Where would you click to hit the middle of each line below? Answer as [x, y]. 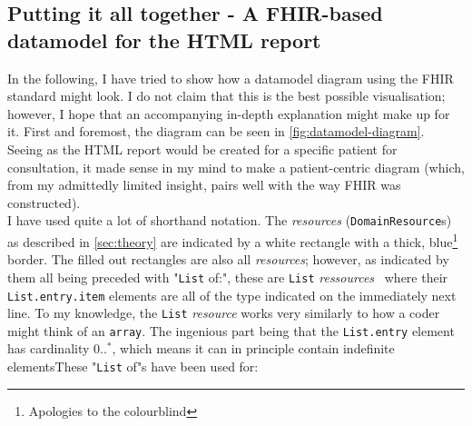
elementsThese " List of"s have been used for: [133, 367]
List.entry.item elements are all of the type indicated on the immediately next [232, 295]
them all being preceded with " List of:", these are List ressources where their [228, 277]
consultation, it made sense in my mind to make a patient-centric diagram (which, [236, 167]
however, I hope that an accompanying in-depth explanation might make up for [229, 113]
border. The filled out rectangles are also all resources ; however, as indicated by [228, 259]
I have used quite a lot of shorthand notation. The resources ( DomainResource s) [230, 220]
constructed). [44, 202]
